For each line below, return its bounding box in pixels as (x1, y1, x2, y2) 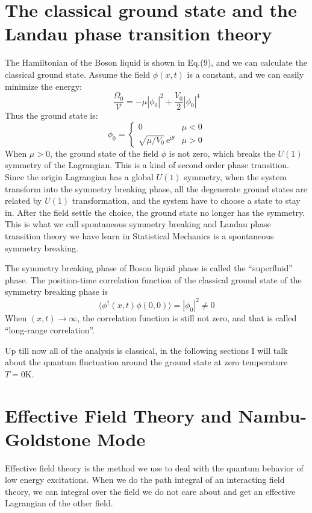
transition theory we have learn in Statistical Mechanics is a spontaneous (5, 229, 274, 242)
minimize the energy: (5, 80, 82, 92)
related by (5, 194, 42, 207)
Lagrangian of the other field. (5, 497, 113, 509)
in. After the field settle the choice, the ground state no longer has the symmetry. (5, 206, 305, 218)
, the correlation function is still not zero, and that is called (77, 312, 297, 324)
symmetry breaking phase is (5, 285, 108, 298)
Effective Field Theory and (5, 403, 232, 427)
